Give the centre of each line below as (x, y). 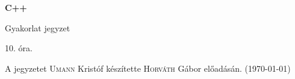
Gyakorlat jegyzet (38, 27)
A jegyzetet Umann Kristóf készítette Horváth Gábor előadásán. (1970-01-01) (148, 68)
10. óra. (19, 48)
